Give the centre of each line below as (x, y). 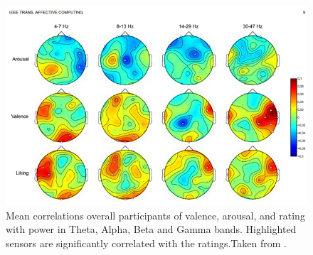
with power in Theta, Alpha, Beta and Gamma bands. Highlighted (151, 229)
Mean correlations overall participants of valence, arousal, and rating (155, 215)
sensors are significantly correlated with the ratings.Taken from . (146, 243)
